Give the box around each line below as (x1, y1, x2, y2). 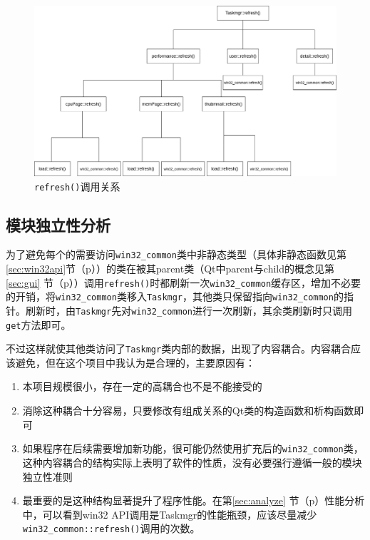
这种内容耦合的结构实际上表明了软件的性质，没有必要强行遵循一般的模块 (22, 454, 362, 469)
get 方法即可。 (6, 317, 71, 332)
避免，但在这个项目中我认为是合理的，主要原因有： (15, 355, 255, 370)
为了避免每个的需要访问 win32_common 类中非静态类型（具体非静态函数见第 (6, 247, 346, 262)
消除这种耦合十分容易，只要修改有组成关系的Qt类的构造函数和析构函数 (22, 403, 354, 418)
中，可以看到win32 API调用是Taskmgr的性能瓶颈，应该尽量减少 (22, 506, 317, 521)
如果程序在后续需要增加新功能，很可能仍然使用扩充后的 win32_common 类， (22, 441, 364, 456)
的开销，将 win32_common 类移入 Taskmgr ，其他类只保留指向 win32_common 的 (6, 289, 344, 304)
